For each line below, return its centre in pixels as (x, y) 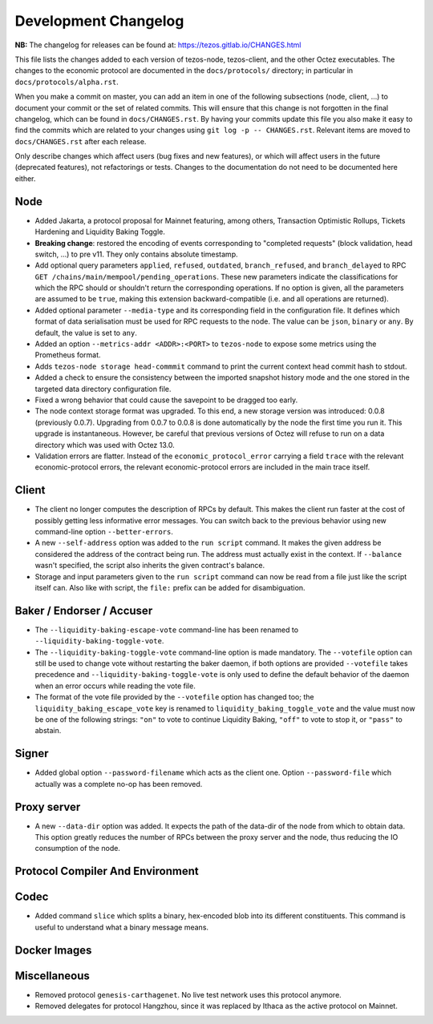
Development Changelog (99, 21)
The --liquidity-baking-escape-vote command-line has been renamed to (167, 630)
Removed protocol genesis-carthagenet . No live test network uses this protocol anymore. (188, 994)
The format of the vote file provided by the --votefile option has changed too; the (174, 697)
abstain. (48, 731)
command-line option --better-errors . (104, 532)
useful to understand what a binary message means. (121, 927)
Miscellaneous (52, 976)
